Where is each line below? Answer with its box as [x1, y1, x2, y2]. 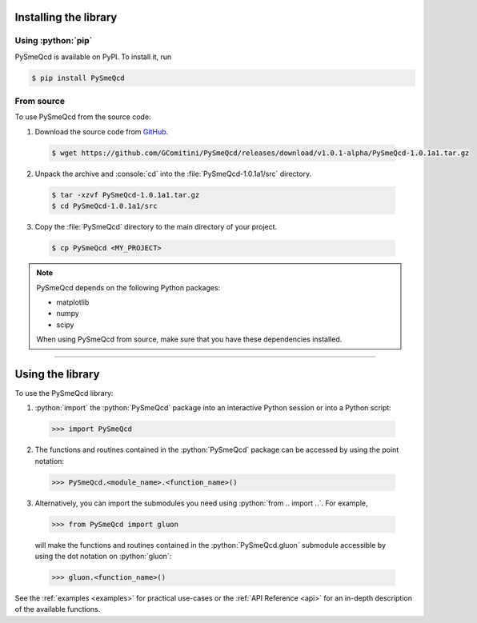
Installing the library [14, 10, 118, 24]
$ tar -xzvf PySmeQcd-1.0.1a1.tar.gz [51, 190, 200, 199]
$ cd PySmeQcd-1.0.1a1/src [51, 202, 158, 211]
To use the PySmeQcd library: [14, 389, 114, 398]
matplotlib [56, 297, 90, 307]
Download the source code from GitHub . [34, 126, 169, 136]
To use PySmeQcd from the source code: [14, 112, 151, 122]
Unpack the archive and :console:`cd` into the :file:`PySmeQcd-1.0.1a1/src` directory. [34, 169, 312, 178]
